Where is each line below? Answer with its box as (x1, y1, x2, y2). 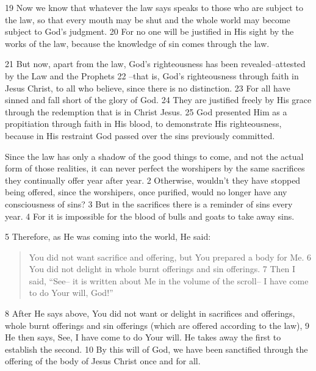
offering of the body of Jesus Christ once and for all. (5, 355, 201, 367)
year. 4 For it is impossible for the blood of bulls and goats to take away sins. (5, 209, 295, 222)
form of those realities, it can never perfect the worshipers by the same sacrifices (5, 162, 305, 175)
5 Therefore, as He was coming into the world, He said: (5, 230, 211, 243)
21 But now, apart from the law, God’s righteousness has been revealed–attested (5, 57, 306, 70)
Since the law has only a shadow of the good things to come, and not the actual (5, 149, 304, 162)
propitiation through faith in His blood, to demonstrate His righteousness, (5, 117, 282, 130)
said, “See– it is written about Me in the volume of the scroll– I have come (29, 274, 309, 287)
